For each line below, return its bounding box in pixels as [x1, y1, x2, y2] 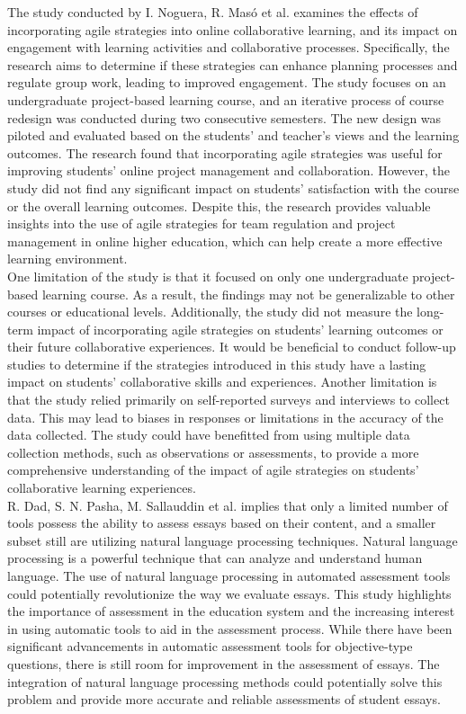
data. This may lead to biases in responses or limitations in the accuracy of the [7, 407, 444, 426]
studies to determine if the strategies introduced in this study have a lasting [7, 354, 426, 373]
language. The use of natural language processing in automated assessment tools [7, 567, 451, 585]
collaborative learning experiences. [7, 478, 196, 497]
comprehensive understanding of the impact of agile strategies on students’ [7, 460, 419, 479]
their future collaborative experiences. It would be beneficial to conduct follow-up [7, 337, 456, 356]
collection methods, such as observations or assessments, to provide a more [7, 442, 419, 461]
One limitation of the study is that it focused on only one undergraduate [7, 266, 408, 285]
